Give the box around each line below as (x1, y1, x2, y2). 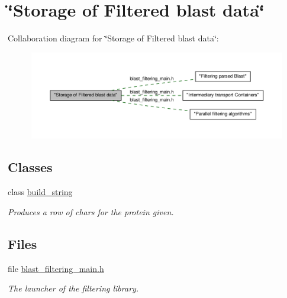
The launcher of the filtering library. (8, 282, 139, 294)
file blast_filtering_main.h (8, 262, 104, 274)
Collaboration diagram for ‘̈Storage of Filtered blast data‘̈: (8, 32, 219, 44)
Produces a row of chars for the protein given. (8, 205, 174, 218)
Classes (8, 158, 53, 176)
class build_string (8, 186, 73, 198)
